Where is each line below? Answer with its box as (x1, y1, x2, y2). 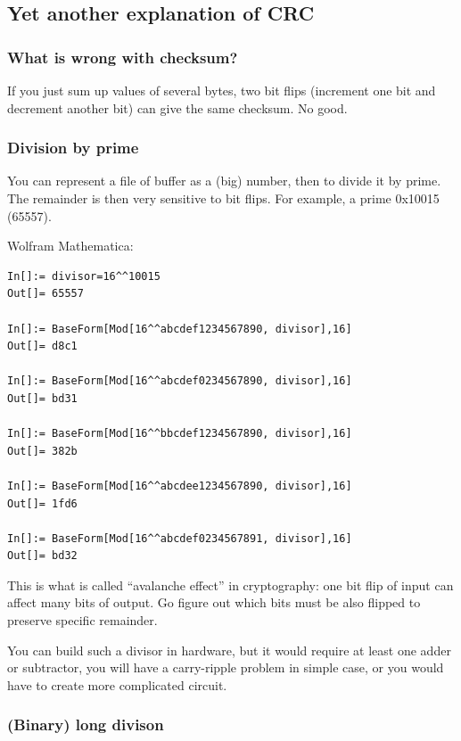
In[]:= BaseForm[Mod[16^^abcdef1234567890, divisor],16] (7, 322, 352, 335)
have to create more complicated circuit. (7, 675, 227, 694)
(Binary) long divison (7, 713, 164, 736)
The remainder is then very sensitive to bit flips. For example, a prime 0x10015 (7, 189, 440, 207)
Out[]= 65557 (7, 287, 84, 301)
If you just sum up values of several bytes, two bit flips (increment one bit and (7, 81, 436, 99)
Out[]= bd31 (7, 391, 78, 405)
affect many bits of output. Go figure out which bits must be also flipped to (7, 593, 421, 612)
